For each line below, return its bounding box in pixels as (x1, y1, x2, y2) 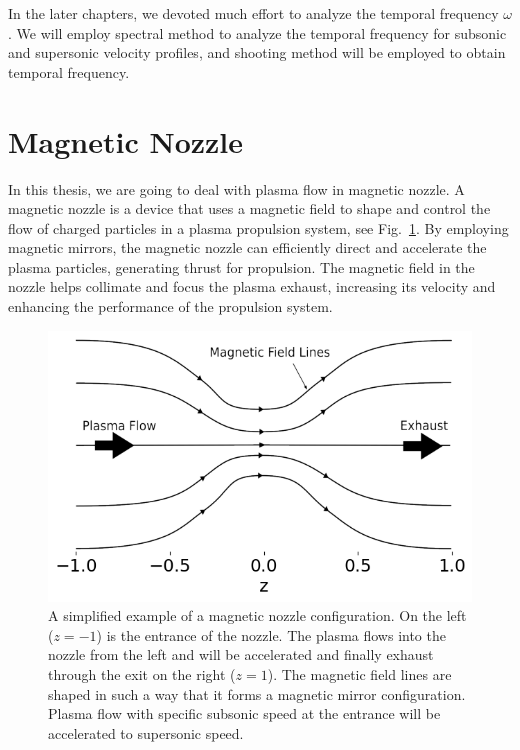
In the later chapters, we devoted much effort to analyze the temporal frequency (8, 3, 499, 23)
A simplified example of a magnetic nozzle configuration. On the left (48, 605, 467, 626)
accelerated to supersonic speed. (48, 722, 244, 743)
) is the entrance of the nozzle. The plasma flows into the (96, 624, 446, 645)
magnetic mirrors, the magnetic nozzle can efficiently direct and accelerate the (8, 237, 487, 258)
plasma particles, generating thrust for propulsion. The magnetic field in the (8, 256, 475, 277)
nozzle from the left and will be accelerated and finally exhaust (48, 644, 434, 665)
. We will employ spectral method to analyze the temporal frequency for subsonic (8, 22, 507, 43)
